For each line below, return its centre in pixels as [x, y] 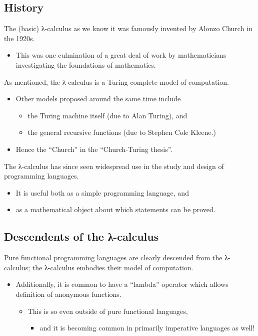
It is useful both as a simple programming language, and [102, 192]
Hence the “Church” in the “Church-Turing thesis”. [94, 149]
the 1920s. [19, 38]
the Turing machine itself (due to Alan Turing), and [107, 115]
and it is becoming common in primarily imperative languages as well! [147, 328]
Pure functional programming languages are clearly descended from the [113, 258]
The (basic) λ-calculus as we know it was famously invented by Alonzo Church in [128, 28]
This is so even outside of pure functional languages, [108, 311]
